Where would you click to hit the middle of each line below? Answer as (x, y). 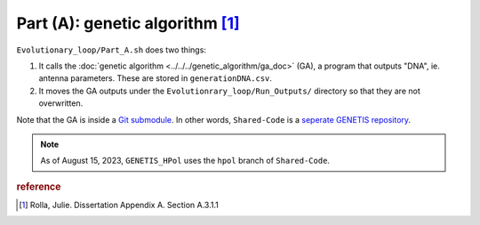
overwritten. (61, 103)
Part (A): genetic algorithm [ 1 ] (128, 23)
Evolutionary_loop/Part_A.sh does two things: (111, 50)
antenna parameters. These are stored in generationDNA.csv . (156, 78)
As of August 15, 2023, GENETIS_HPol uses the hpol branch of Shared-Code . (185, 161)
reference (39, 187)
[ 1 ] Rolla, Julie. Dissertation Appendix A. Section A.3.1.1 (119, 205)
